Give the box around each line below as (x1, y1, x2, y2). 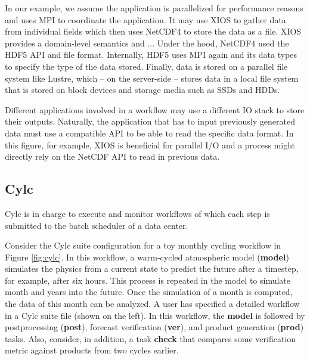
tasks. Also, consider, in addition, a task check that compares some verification (5, 332, 296, 345)
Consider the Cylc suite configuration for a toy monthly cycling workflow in (5, 239, 281, 252)
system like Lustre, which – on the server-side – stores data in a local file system (5, 72, 299, 84)
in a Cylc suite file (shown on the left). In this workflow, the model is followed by (5, 309, 305, 321)
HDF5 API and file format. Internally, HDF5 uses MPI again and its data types (5, 48, 297, 61)
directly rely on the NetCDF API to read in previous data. (5, 150, 220, 163)
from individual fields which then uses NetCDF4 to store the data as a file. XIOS (5, 25, 302, 38)
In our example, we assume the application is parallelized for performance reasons (5, 2, 303, 14)
